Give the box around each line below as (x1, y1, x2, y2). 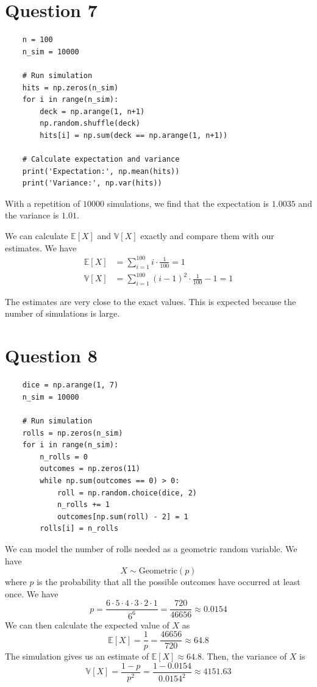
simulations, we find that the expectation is (107, 196, 269, 209)
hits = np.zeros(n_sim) (22, 83, 119, 92)
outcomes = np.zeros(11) (40, 464, 140, 473)
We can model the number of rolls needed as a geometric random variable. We (5, 542, 297, 555)
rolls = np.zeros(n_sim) (22, 428, 123, 437)
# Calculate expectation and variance (22, 155, 180, 164)
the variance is (5, 209, 59, 221)
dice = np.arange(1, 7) (22, 381, 119, 390)
